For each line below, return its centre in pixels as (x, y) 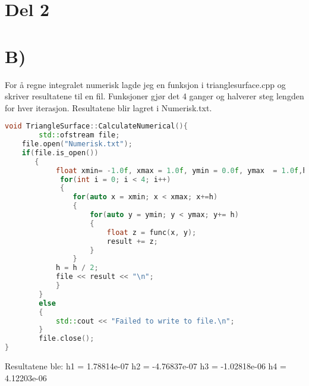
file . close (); (67, 339)
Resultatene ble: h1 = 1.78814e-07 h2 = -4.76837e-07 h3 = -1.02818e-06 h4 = (146, 366)
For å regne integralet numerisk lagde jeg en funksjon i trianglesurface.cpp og (145, 84)
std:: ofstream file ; (79, 135)
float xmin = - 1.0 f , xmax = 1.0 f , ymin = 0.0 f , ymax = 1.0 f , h (181, 170)
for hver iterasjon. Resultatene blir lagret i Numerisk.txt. (108, 107)
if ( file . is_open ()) (60, 153)
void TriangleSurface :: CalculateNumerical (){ (96, 126)
